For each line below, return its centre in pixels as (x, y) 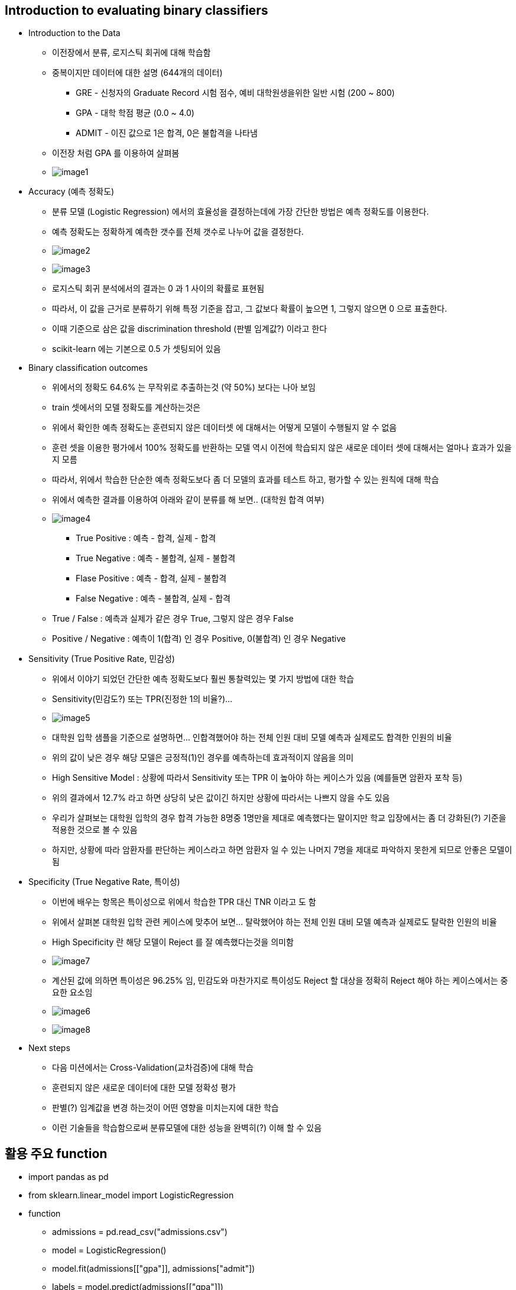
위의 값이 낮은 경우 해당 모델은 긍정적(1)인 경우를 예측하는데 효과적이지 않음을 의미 (203, 758)
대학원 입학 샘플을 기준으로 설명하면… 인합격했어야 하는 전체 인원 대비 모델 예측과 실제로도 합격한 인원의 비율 (252, 738)
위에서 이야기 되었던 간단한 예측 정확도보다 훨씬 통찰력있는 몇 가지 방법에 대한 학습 (203, 679)
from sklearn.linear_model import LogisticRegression (131, 1195)
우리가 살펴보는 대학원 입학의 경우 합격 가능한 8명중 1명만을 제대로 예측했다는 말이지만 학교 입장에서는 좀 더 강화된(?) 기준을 (279, 818)
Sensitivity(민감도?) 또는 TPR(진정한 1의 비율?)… (142, 699)
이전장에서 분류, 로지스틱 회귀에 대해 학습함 (132, 53)
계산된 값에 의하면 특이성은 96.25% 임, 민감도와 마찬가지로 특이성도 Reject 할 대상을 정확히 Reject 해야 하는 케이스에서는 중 (280, 981)
